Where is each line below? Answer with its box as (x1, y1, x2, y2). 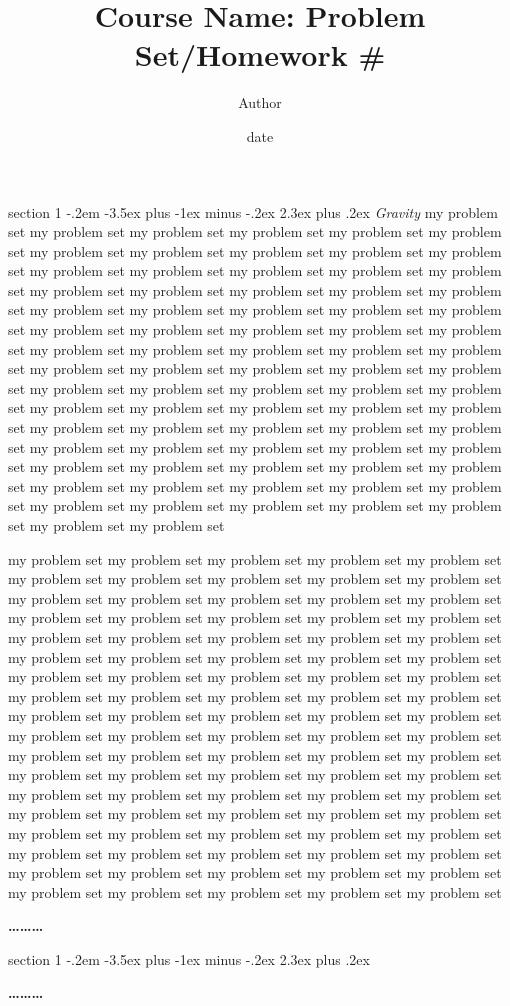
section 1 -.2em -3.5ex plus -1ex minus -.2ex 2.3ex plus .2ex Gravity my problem (8, 201, 498, 222)
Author (238, 92, 282, 113)
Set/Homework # (134, 34, 386, 75)
